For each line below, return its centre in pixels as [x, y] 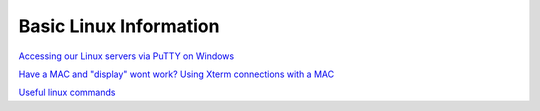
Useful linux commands [67, 92]
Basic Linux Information [119, 26]
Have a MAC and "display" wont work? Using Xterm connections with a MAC [176, 74]
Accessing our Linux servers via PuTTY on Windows [126, 56]
